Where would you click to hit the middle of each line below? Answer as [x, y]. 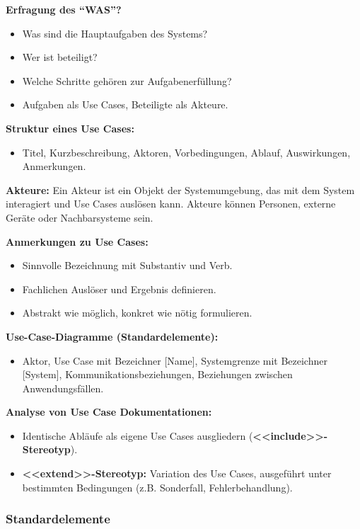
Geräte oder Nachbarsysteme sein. [80, 217]
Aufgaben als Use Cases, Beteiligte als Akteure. [125, 104]
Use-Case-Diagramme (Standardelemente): [112, 336]
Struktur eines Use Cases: [70, 128]
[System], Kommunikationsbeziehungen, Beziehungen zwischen [157, 374]
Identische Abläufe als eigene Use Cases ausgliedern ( [138, 435]
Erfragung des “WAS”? [64, 9]
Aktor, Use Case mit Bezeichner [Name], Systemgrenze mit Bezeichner [175, 360]
